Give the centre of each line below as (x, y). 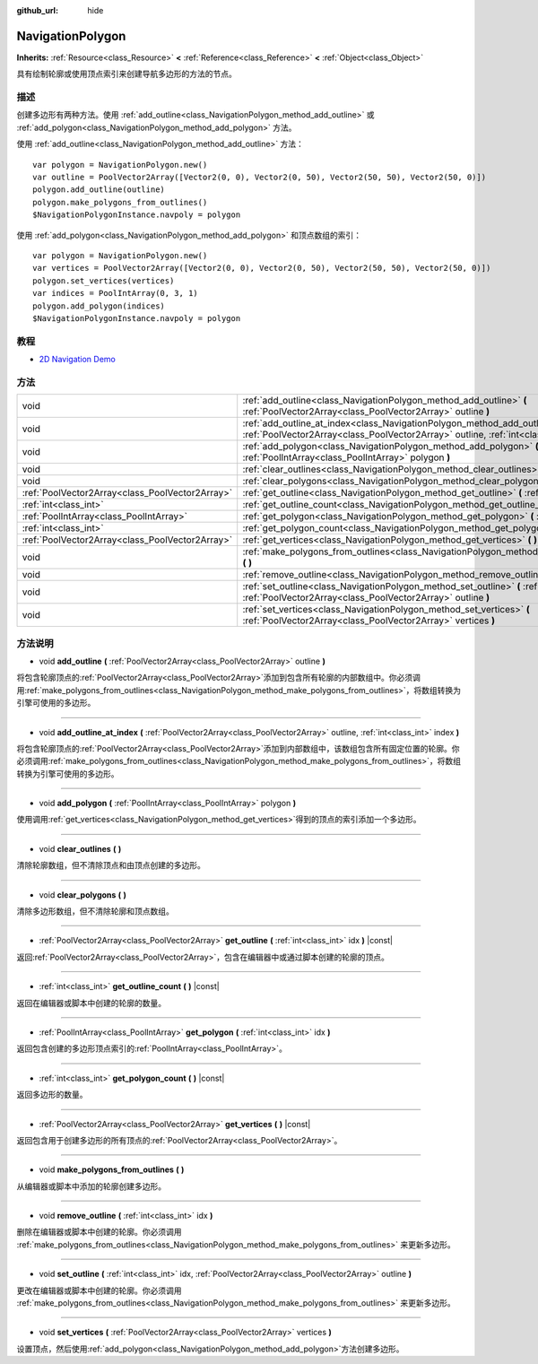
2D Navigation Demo (77, 360)
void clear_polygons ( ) (83, 895)
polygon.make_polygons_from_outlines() (120, 202)
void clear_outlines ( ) (80, 848)
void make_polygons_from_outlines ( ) (112, 1169)
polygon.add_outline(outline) (99, 190)
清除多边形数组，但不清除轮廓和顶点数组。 (95, 911)
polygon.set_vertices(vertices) (104, 281)
